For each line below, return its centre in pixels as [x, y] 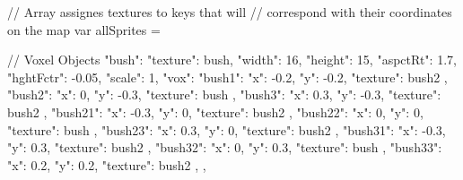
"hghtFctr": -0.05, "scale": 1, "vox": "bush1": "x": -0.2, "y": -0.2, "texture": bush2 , [227, 77]
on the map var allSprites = [84, 29]
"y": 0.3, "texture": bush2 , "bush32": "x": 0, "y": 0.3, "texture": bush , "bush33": [225, 147]
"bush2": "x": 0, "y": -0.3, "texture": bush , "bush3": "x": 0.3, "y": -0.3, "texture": [224, 94]
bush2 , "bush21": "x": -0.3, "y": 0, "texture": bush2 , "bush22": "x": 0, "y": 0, [215, 111]
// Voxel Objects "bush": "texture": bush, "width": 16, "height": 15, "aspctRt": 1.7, [232, 60]
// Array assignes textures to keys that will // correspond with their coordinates [230, 12]
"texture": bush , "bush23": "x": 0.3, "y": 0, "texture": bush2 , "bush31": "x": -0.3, [227, 129]
